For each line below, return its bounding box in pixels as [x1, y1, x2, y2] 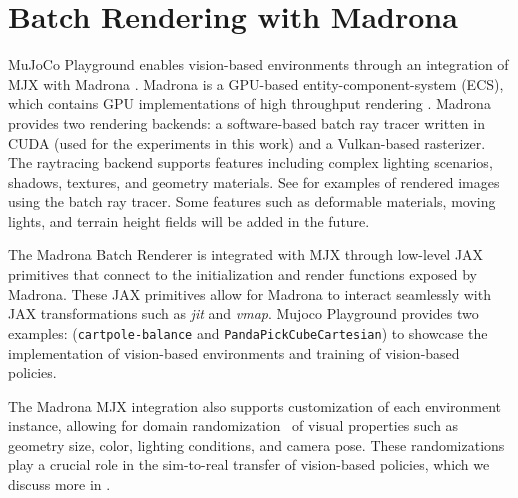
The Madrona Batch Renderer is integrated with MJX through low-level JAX [8, 244, 484, 265]
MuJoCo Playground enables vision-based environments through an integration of [8, 54, 509, 75]
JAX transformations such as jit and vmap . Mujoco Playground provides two [8, 303, 479, 324]
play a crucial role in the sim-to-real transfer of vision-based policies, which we [8, 454, 490, 475]
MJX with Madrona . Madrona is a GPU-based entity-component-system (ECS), [8, 73, 504, 94]
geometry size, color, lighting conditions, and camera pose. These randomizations [8, 434, 505, 455]
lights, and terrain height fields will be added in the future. [8, 210, 370, 231]
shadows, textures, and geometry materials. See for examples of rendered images [8, 171, 500, 192]
